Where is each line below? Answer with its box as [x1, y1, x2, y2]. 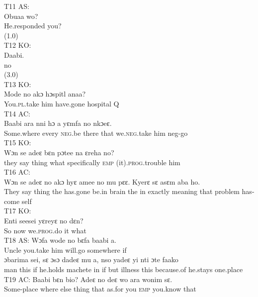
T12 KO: [4, 40, 31, 50]
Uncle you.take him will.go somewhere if [4, 244, 127, 255]
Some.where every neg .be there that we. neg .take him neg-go [4, 127, 188, 138]
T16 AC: [4, 167, 30, 177]
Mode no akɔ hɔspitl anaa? [4, 89, 86, 99]
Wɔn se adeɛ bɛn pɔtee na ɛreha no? [4, 147, 114, 157]
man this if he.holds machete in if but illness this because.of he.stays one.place [4, 264, 243, 275]
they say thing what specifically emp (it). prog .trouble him [4, 157, 180, 167]
